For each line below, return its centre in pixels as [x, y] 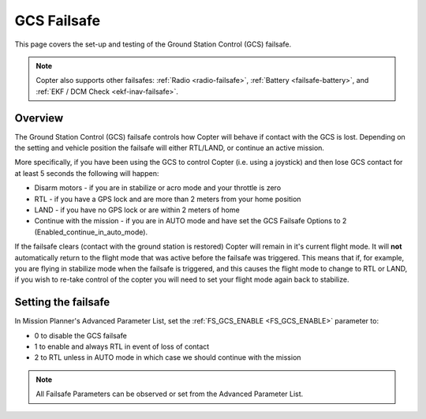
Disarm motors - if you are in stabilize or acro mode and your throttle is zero [158, 188]
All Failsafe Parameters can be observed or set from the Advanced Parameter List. [170, 394]
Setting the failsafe [62, 303]
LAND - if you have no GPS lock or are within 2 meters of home [137, 210]
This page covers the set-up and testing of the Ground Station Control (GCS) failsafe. [153, 44]
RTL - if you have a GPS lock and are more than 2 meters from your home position [168, 199]
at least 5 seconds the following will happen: [87, 173]
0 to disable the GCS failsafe [81, 335]
